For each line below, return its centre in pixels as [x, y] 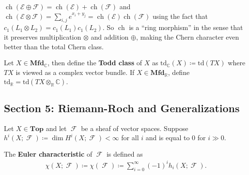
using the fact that [180, 16]
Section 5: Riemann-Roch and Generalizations [122, 108]
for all [130, 138]
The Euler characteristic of [48, 153]
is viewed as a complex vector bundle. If [75, 72]
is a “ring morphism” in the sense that [186, 27]
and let [56, 128]
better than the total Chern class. [54, 46]
